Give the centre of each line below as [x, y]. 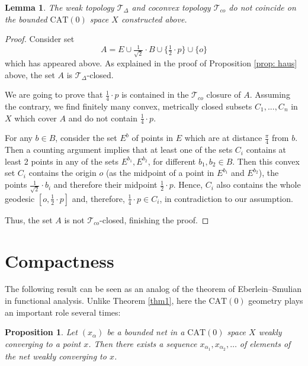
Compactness [60, 260]
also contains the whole [259, 184]
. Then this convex [266, 161]
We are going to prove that [54, 94]
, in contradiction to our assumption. [226, 198]
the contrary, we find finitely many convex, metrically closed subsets [129, 106]
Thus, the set [29, 219]
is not [74, 219]
